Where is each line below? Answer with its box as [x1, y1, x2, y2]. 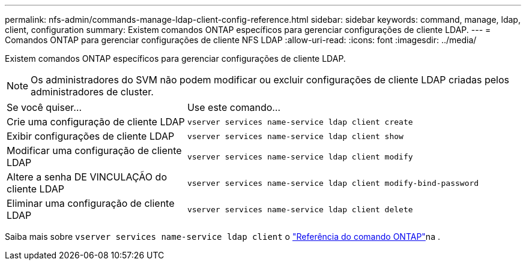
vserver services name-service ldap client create [187, 117, 413, 127]
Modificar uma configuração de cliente [7, 144, 182, 156]
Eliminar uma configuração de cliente [7, 197, 175, 209]
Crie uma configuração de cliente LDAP [7, 116, 185, 128]
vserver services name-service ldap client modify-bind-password [187, 178, 479, 188]
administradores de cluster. [31, 86, 154, 98]
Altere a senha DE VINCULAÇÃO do [7, 171, 167, 183]
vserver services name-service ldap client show [187, 131, 404, 141]
